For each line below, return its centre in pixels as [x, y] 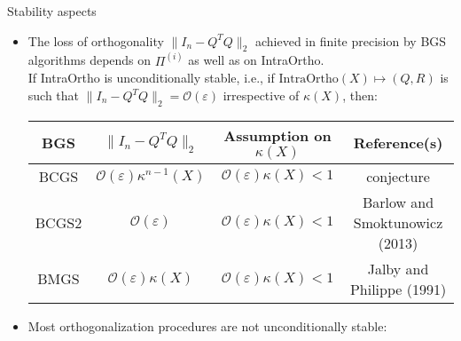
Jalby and [398, 268]
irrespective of [261, 95]
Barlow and [398, 202]
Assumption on [277, 135]
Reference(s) [398, 142]
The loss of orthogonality [96, 40]
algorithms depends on [90, 60]
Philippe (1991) [398, 289]
